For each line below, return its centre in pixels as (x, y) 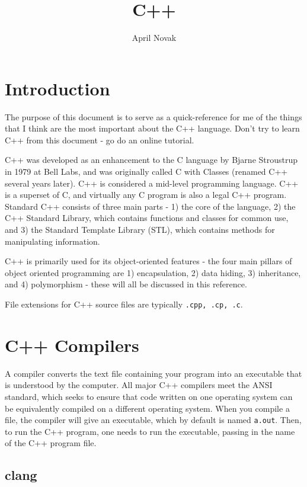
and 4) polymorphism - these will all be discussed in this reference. (126, 284)
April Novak (154, 38)
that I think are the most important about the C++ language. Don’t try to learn (152, 128)
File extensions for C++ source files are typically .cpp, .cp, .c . (124, 304)
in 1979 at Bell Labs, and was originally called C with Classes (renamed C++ (146, 172)
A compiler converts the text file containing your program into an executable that (153, 373)
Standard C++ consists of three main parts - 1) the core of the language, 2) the (150, 206)
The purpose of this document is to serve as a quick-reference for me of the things (153, 116)
